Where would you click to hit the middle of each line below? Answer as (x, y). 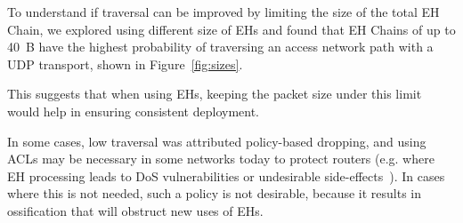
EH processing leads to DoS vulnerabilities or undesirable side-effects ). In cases (226, 175)
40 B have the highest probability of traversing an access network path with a (220, 47)
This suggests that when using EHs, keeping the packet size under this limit (215, 94)
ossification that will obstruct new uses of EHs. (135, 210)
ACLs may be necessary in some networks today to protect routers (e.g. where (221, 159)
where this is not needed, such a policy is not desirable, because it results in (215, 193)
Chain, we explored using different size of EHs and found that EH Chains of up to (231, 29)
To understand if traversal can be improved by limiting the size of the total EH (223, 12)
